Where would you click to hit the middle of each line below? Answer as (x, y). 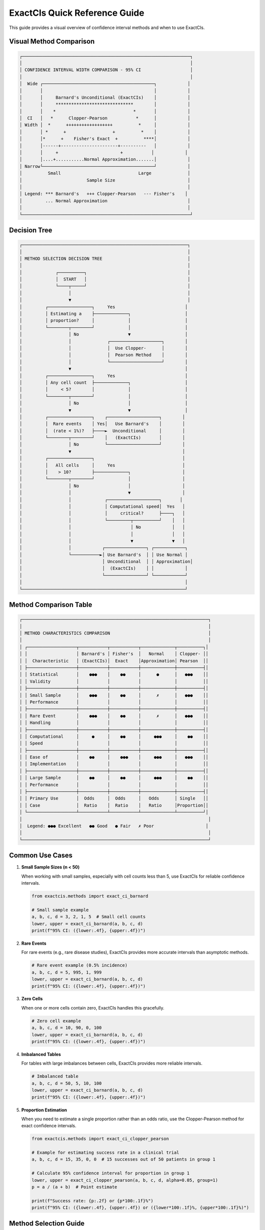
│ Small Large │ (105, 173)
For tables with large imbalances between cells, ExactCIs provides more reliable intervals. (112, 1063)
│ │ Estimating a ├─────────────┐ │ (104, 314)
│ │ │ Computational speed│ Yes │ (102, 506)
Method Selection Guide (47, 1223)
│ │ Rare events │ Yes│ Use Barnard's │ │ (102, 424)
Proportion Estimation (44, 1110)
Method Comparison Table (51, 605)
